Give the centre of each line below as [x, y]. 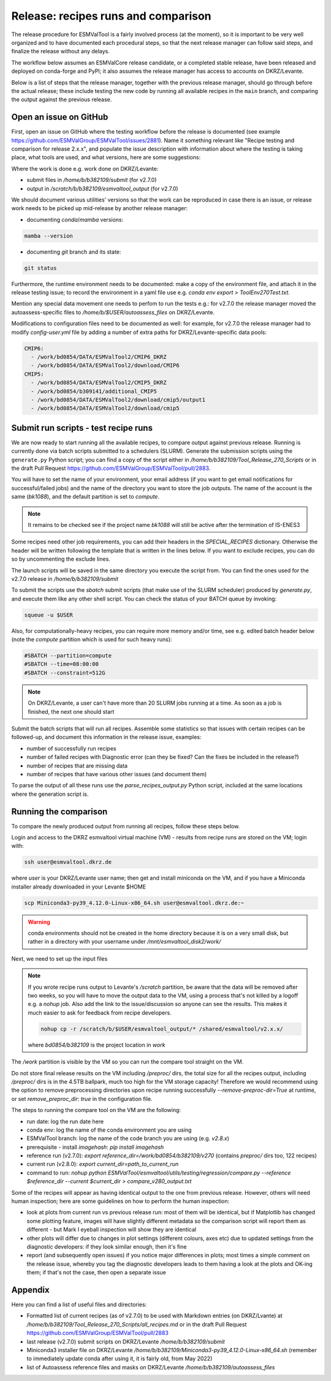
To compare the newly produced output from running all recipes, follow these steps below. [126, 826]
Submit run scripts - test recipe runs [82, 428]
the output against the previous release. [62, 100]
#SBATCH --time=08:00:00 [62, 664]
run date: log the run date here [65, 1121]
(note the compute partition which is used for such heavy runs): [92, 640]
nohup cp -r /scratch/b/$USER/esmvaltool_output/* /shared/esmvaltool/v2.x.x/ [162, 1029]
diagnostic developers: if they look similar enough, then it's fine [107, 1247]
